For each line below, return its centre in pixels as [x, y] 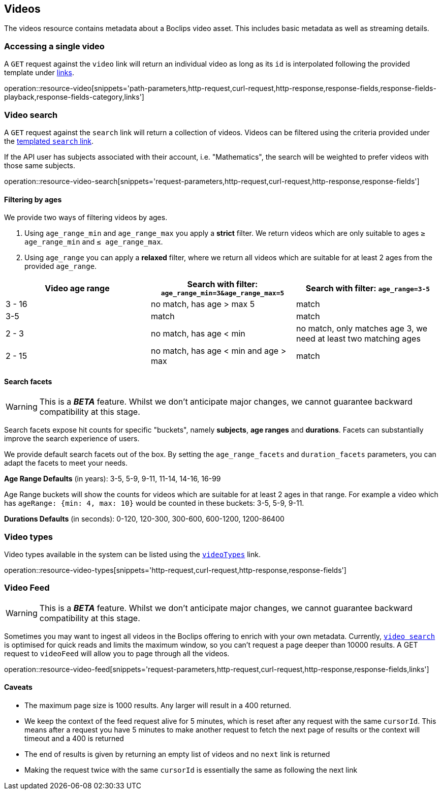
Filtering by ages [33, 199]
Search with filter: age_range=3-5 [368, 288]
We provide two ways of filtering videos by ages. [86, 218]
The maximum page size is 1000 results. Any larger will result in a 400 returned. [158, 706]
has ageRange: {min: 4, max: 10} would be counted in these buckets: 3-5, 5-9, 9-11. [154, 503]
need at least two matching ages [358, 339]
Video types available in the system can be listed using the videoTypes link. [132, 555]
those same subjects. [40, 165]
